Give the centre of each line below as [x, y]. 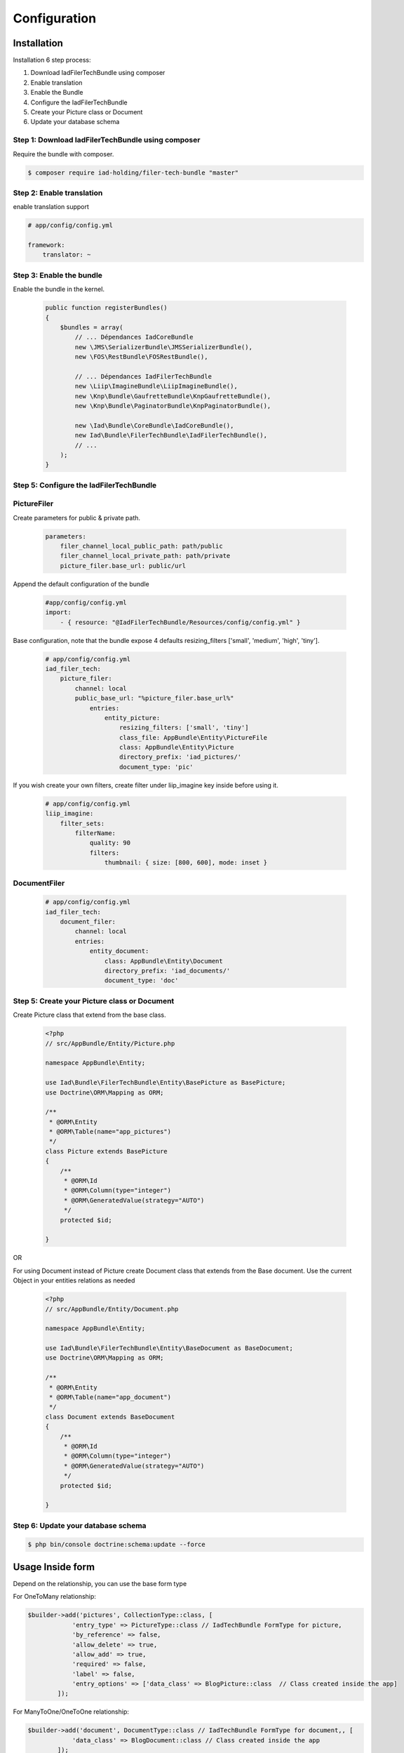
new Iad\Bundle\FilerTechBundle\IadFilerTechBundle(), [171, 435]
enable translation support [51, 207]
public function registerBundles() [106, 308]
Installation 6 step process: [52, 60]
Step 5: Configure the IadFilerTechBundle [85, 485]
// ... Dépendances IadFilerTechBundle [143, 376]
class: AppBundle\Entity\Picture [177, 747]
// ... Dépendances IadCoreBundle [134, 337]
